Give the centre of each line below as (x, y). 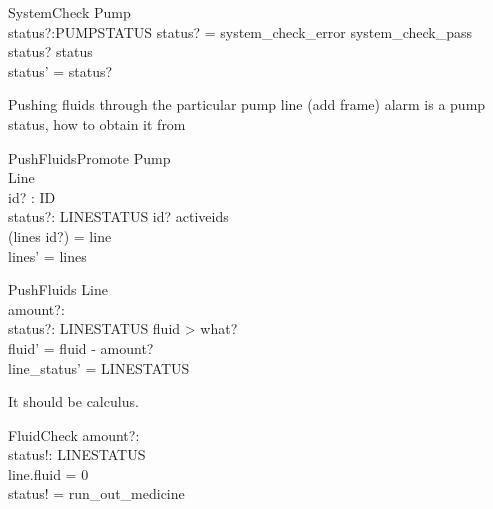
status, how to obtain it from (97, 123)
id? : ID (32, 196)
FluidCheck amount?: (74, 434)
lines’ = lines (47, 255)
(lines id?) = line (60, 235)
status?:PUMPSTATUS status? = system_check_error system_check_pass (240, 31)
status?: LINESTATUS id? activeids (118, 216)
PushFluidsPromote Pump (89, 157)
